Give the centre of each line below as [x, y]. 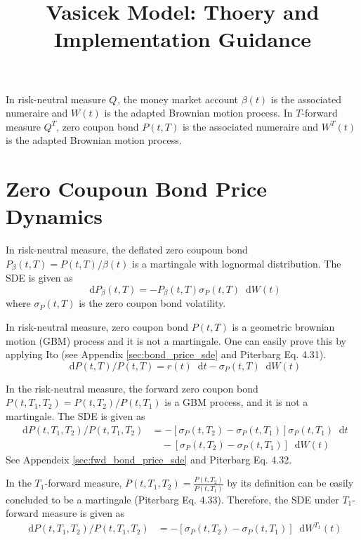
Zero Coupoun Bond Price [136, 189]
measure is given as [83, 513]
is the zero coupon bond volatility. [152, 303]
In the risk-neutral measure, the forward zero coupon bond [132, 388]
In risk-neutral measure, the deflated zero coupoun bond [127, 250]
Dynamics [54, 216]
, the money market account [178, 99]
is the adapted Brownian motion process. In [198, 113]
